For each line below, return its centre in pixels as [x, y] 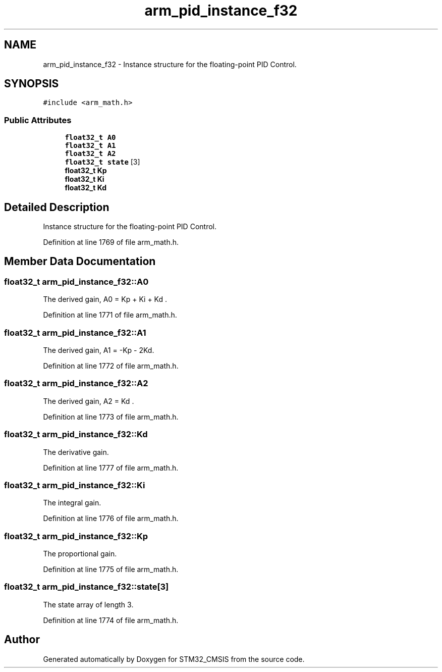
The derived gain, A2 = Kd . [89, 401]
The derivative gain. [76, 452]
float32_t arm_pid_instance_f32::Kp [76, 536]
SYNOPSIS [32, 84]
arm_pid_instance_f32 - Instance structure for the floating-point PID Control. [170, 64]
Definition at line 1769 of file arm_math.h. [111, 242]
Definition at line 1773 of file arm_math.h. [111, 417]
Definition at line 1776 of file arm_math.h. [111, 519]
